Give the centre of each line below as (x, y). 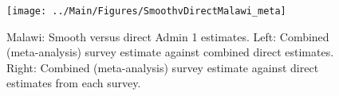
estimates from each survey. (74, 83)
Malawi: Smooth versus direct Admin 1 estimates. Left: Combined (168, 36)
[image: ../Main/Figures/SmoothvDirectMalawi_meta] (146, 11)
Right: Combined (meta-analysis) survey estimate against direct (163, 67)
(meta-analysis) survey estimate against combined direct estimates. (170, 52)
